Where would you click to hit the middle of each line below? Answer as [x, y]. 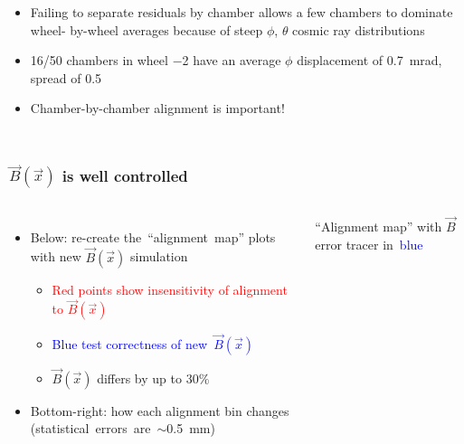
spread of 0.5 [66, 77]
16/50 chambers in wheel [99, 60]
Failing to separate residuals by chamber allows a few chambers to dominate [241, 12]
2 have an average [232, 60]
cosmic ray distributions [359, 29]
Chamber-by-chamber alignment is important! [157, 108]
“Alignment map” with [379, 226]
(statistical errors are [90, 428]
